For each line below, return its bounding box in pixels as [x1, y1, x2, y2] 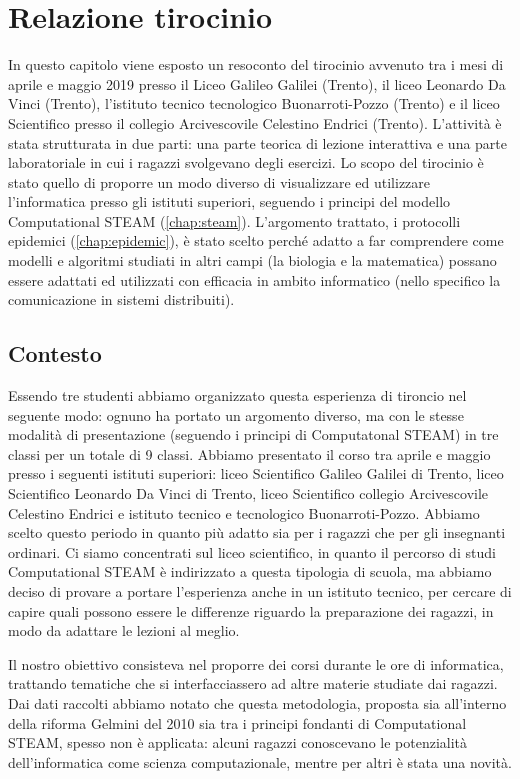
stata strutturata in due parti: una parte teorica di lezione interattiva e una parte [8, 132, 508, 153]
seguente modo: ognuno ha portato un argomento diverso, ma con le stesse [8, 404, 464, 425]
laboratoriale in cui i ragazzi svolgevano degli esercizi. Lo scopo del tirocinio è [8, 152, 484, 173]
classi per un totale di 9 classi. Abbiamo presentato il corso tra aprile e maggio [8, 443, 491, 464]
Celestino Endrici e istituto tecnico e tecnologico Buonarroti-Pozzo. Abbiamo [8, 502, 480, 523]
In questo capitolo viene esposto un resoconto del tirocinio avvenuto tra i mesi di [8, 54, 504, 75]
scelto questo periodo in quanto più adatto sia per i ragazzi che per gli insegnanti [8, 522, 506, 543]
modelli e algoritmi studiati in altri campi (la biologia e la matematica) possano [8, 250, 497, 271]
